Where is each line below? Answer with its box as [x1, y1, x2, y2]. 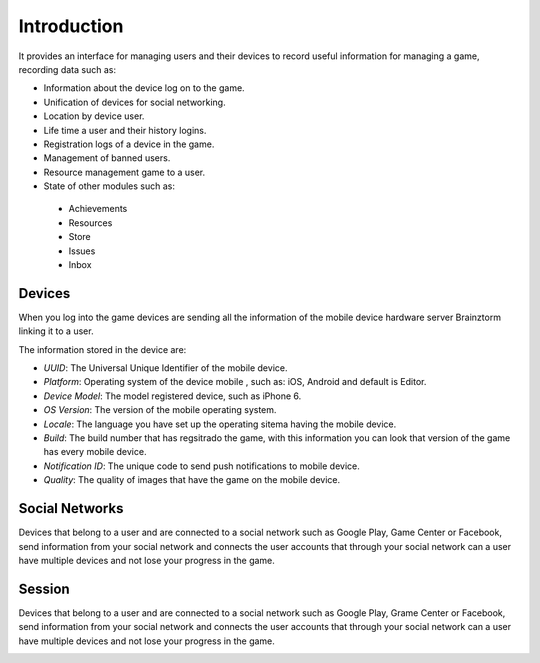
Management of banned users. [43, 152, 171, 164]
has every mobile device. [43, 446, 147, 458]
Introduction [18, 15, 124, 37]
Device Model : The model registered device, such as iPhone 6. [43, 390, 302, 402]
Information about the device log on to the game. [43, 82, 245, 94]
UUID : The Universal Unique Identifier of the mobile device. [43, 362, 288, 374]
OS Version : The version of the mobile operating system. [43, 404, 277, 416]
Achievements [68, 203, 128, 215]
